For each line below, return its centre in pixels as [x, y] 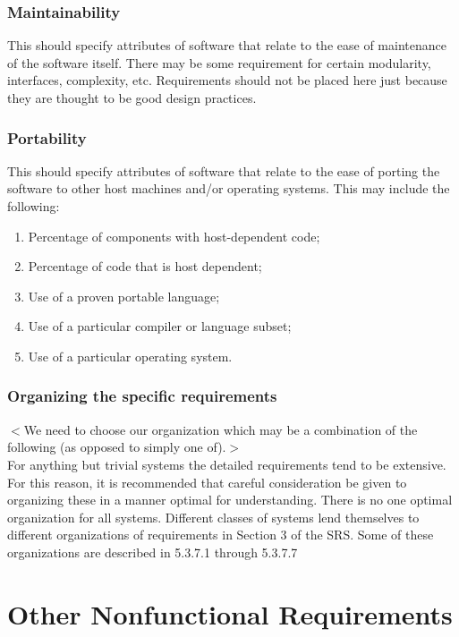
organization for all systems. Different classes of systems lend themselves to [213, 517]
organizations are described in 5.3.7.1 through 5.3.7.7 [153, 552]
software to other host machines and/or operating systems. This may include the [229, 188]
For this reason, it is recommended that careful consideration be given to [207, 482]
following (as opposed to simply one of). [117, 447]
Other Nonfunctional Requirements [230, 613]
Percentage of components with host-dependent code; [174, 236]
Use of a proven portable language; [124, 296]
